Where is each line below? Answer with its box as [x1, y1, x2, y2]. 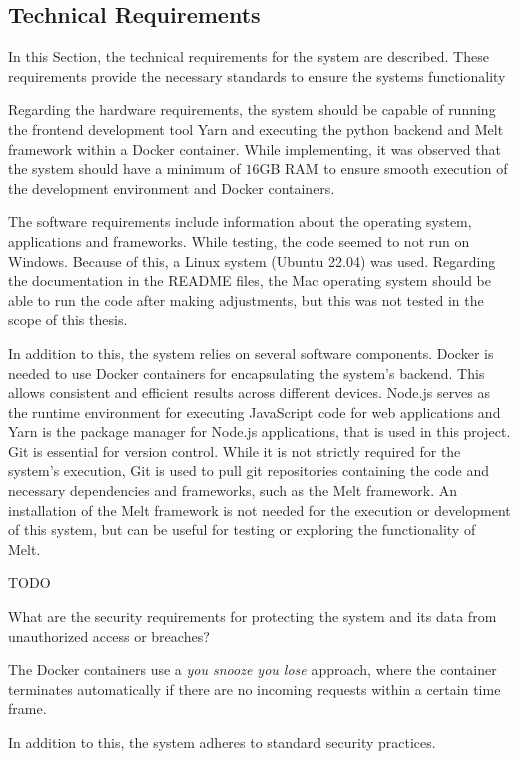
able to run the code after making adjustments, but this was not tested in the [8, 289, 484, 310]
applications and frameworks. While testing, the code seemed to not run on [8, 230, 470, 251]
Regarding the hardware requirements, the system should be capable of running [8, 99, 496, 120]
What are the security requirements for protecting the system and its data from [8, 606, 497, 627]
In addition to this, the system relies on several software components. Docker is [8, 342, 494, 363]
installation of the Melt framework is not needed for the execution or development [8, 499, 511, 520]
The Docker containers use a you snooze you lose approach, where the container [8, 659, 497, 680]
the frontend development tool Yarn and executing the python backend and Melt [8, 118, 504, 139]
